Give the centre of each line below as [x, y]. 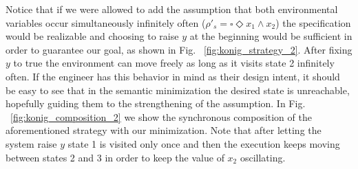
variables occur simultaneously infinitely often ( [106, 22]
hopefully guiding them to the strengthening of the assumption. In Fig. [156, 103]
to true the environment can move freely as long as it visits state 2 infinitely [174, 63]
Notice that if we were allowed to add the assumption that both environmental [172, 9]
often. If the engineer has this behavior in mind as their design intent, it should [173, 76]
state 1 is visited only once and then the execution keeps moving [204, 143]
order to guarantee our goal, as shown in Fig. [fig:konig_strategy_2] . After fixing [179, 49]
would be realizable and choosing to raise [92, 36]
